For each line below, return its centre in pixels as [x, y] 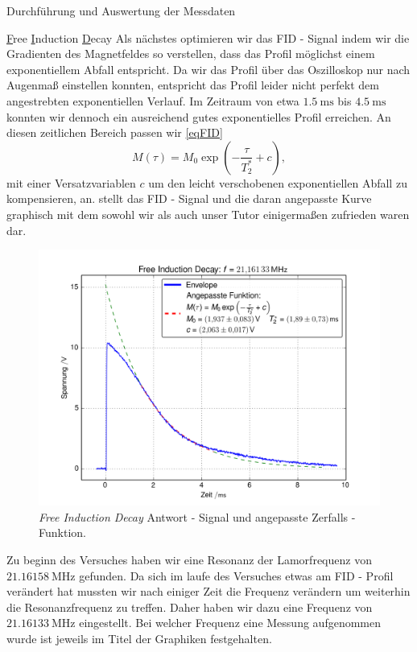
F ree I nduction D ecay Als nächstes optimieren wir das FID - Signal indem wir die [208, 37]
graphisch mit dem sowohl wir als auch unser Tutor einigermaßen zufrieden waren [208, 214]
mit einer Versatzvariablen [71, 182]
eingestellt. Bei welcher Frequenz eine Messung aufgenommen [230, 623]
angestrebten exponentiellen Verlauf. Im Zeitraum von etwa [153, 100]
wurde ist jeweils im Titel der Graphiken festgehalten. [139, 638]
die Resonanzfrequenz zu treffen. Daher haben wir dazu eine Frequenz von [190, 607]
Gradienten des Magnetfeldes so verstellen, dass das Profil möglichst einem [191, 54]
